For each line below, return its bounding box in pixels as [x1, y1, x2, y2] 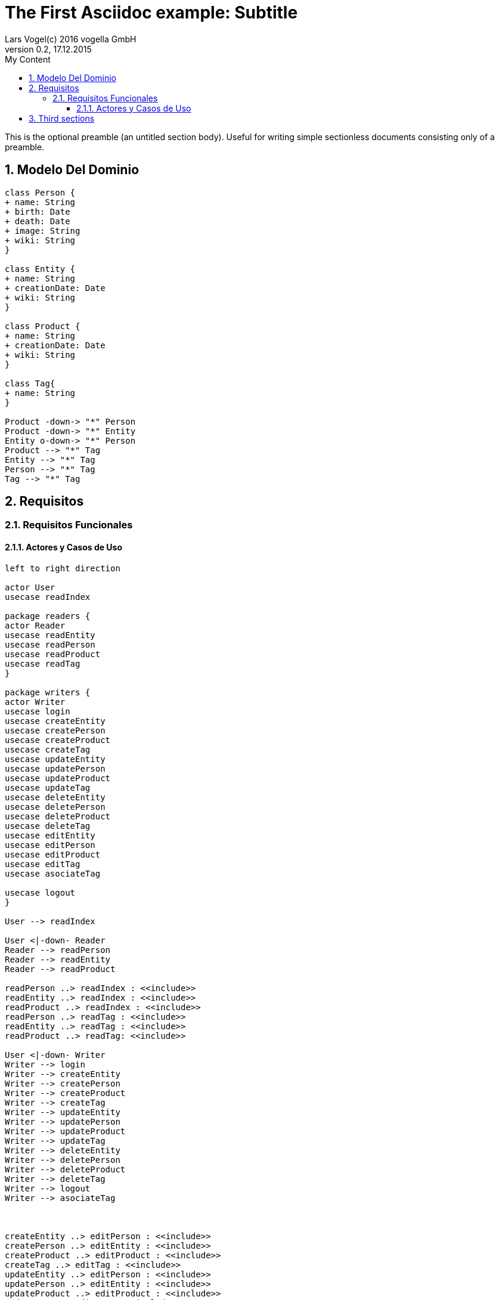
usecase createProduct [5, 735, 111, 745]
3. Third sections [29, 113, 95, 123]
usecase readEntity [5, 630, 95, 640]
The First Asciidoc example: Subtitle [5, 2, 298, 23]
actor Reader [5, 620, 66, 630]
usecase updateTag [5, 782, 91, 793]
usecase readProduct [5, 649, 101, 659]
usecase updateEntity [5, 754, 106, 764]
